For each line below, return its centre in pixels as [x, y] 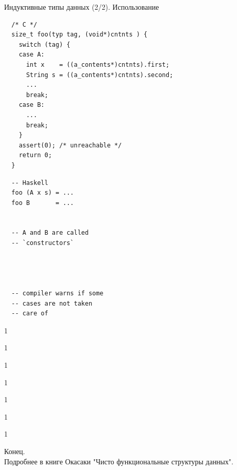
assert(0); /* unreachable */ [70, 145]
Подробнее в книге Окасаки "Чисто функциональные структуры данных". [119, 461]
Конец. [15, 451]
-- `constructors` [43, 243]
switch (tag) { [44, 44]
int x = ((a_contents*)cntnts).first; [98, 64]
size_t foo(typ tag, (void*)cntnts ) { [80, 35]
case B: [32, 105]
